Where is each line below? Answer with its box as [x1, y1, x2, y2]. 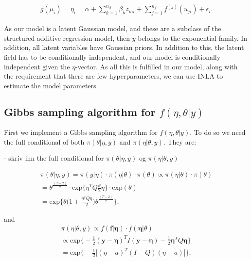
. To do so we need [190, 127, 246, 137]
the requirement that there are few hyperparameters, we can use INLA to [4, 71, 223, 81]
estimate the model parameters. [4, 80, 98, 90]
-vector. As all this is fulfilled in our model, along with [75, 61, 238, 71]
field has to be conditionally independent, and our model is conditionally [4, 52, 221, 62]
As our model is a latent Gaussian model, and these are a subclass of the [4, 23, 221, 33]
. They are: [163, 136, 197, 147]
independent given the [4, 61, 70, 71]
